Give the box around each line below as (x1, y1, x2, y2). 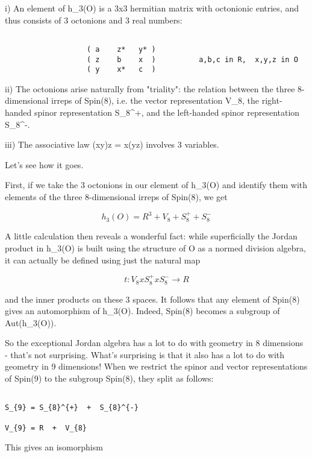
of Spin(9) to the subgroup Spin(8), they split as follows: (5, 372, 214, 385)
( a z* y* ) (87, 45, 156, 54)
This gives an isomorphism (5, 441, 103, 453)
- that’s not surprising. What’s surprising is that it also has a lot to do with (5, 348, 285, 361)
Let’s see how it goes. (5, 158, 84, 171)
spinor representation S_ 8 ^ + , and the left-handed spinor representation (34, 106, 300, 118)
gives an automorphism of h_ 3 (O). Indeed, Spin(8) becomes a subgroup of (5, 304, 280, 317)
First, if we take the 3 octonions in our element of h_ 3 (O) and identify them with (5, 178, 308, 191)
